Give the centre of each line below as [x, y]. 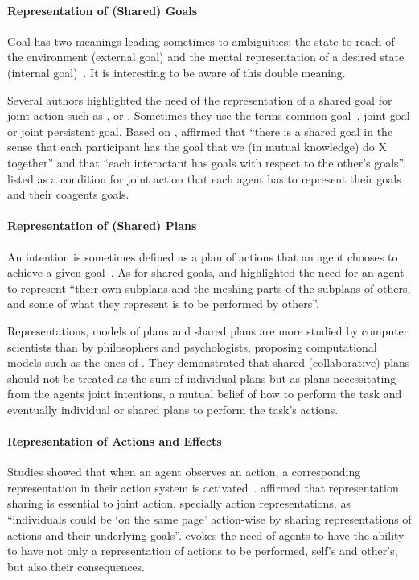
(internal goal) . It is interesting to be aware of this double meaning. [177, 72]
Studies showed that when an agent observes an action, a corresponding [184, 472]
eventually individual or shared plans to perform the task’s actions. [173, 409]
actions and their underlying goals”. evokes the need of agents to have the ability [206, 535]
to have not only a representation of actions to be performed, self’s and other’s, [203, 551]
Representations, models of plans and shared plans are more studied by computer [208, 330]
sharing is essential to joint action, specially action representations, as [179, 503]
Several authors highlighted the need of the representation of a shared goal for [200, 99]
